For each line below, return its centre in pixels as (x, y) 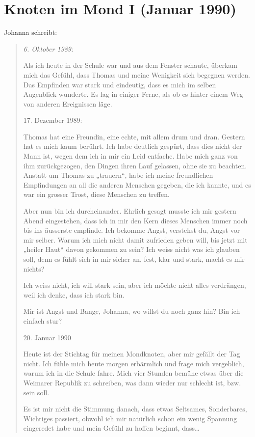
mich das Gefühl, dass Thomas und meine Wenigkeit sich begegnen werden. (137, 74)
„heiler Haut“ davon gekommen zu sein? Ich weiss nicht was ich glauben (131, 249)
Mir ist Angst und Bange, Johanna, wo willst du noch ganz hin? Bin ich (132, 311)
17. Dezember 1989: (53, 120)
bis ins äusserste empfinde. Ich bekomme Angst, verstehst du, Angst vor (132, 230)
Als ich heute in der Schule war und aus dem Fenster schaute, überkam (130, 65)
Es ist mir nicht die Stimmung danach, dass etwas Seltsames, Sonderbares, (135, 409)
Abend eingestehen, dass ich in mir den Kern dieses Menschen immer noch (135, 220)
